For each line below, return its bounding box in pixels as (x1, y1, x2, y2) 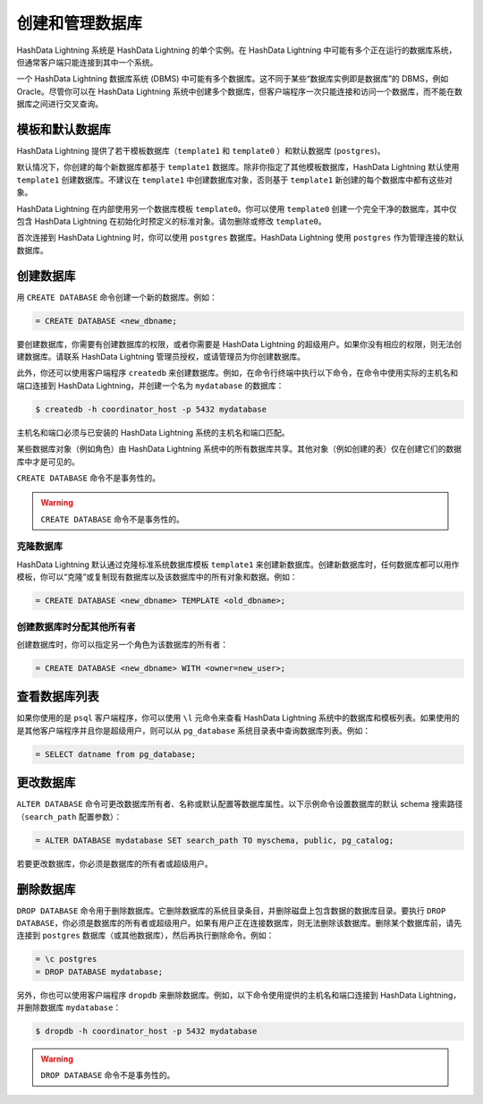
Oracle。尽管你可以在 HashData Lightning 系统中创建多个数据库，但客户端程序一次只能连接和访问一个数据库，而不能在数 (16, 86, 462, 97)
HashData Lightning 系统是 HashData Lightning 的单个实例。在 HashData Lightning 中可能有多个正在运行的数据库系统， (16, 45, 457, 55)
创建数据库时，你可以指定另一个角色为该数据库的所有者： (16, 639, 228, 650)
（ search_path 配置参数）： (16, 811, 123, 822)
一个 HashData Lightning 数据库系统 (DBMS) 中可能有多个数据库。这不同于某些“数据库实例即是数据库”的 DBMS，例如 (16, 73, 449, 84)
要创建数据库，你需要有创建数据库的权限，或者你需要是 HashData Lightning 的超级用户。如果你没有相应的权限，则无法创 (16, 338, 462, 349)
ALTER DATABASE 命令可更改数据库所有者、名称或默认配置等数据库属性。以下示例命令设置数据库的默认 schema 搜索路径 (16, 799, 463, 810)
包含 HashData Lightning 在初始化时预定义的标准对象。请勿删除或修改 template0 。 (16, 216, 326, 226)
